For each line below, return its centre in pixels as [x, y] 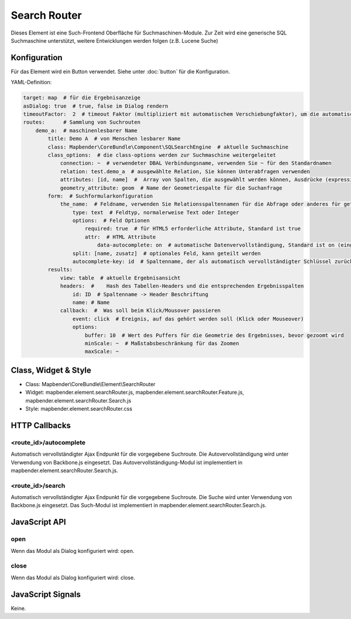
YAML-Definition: [31, 82]
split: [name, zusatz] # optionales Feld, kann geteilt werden [166, 253]
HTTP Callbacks [41, 425]
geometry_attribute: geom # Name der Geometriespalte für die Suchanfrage [171, 188]
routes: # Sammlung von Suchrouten [82, 122]
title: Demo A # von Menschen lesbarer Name [114, 139]
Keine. [18, 608]
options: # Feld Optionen [111, 221]
